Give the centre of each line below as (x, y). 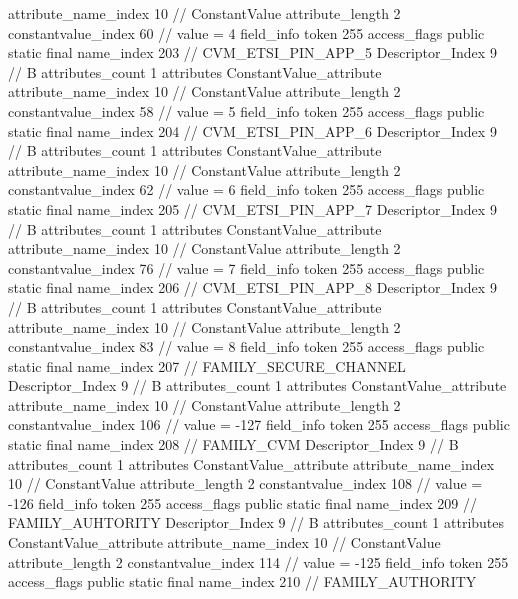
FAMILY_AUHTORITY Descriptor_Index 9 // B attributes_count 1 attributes (256, 522)
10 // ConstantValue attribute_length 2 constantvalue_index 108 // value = (245, 483)
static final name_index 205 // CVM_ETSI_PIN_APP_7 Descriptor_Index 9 (252, 208)
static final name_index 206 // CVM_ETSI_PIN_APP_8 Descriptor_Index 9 (252, 287)
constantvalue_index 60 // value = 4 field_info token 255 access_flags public (246, 32)
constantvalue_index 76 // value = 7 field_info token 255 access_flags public (246, 267)
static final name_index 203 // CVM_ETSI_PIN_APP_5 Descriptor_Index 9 (252, 52)
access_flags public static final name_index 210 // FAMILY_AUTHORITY (242, 581)
